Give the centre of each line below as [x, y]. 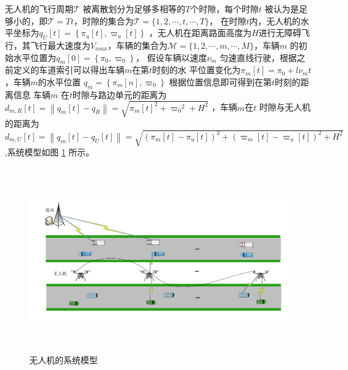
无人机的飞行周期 [39, 9]
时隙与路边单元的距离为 [119, 94]
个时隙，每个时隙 [224, 9]
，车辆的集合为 [138, 45]
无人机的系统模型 [63, 359]
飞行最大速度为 [60, 45]
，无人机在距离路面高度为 [200, 33]
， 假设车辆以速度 [171, 57]
